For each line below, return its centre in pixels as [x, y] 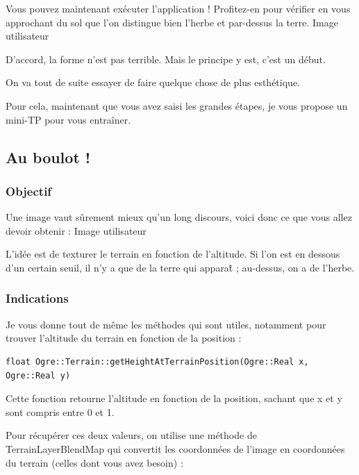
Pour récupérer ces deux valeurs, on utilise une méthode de [131, 435]
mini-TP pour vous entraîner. [68, 119]
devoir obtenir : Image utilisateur [76, 230]
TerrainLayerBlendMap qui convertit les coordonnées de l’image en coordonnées [175, 448]
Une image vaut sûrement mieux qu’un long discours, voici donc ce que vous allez [179, 217]
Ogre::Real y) [38, 375]
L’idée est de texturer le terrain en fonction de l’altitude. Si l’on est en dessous [173, 254]
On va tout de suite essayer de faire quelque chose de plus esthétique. [153, 82]
